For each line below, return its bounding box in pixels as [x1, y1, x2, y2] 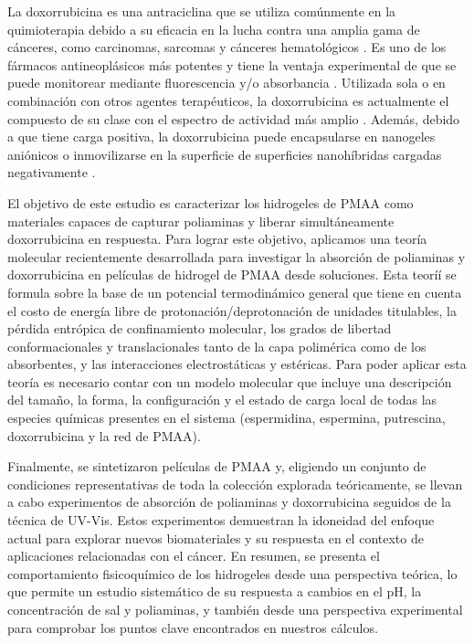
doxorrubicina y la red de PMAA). [7, 426, 201, 445]
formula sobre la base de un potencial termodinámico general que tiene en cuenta [7, 282, 462, 301]
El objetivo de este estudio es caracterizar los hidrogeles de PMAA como [7, 193, 414, 212]
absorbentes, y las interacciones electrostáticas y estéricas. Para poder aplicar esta [7, 354, 467, 374]
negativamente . [7, 163, 96, 182]
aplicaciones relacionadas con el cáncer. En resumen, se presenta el [7, 546, 380, 565]
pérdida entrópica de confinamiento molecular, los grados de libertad [7, 319, 392, 338]
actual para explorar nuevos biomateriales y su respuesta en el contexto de [7, 528, 424, 547]
